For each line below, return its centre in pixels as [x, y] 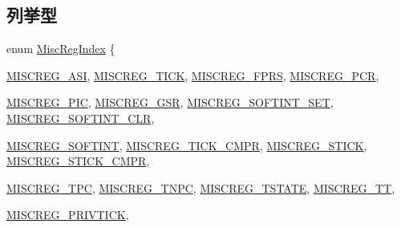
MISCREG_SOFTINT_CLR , [81, 118]
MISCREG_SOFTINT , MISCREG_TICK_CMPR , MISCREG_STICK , [187, 145]
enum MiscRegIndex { [61, 49]
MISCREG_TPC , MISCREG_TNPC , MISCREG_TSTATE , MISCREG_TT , [201, 187]
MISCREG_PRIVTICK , [68, 215]
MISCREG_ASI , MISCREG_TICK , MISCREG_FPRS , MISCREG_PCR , [193, 75]
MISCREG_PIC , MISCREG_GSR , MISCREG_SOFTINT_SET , [170, 102]
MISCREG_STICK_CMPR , [78, 161]
